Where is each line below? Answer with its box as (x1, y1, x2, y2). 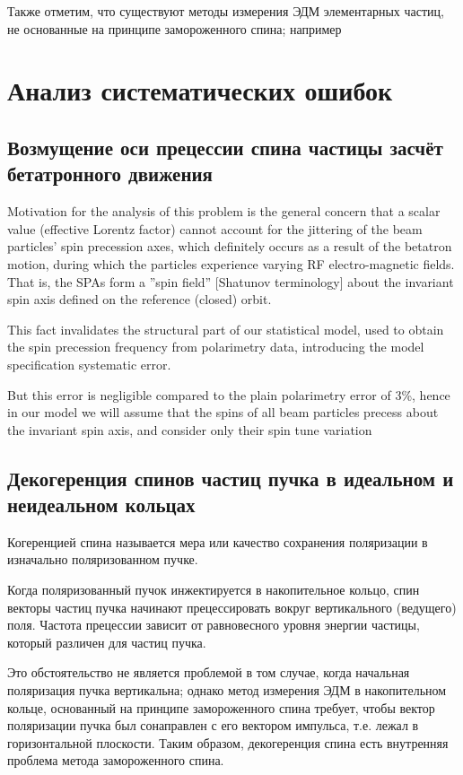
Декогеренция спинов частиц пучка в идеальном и (7, 464, 454, 492)
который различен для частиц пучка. (7, 632, 206, 651)
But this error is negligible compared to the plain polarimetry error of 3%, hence (7, 385, 450, 404)
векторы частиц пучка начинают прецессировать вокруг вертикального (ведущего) (7, 597, 457, 616)
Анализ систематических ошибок (7, 72, 393, 109)
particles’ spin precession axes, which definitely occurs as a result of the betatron (7, 237, 452, 256)
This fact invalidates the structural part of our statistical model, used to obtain (7, 319, 444, 338)
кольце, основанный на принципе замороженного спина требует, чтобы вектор (7, 698, 435, 717)
